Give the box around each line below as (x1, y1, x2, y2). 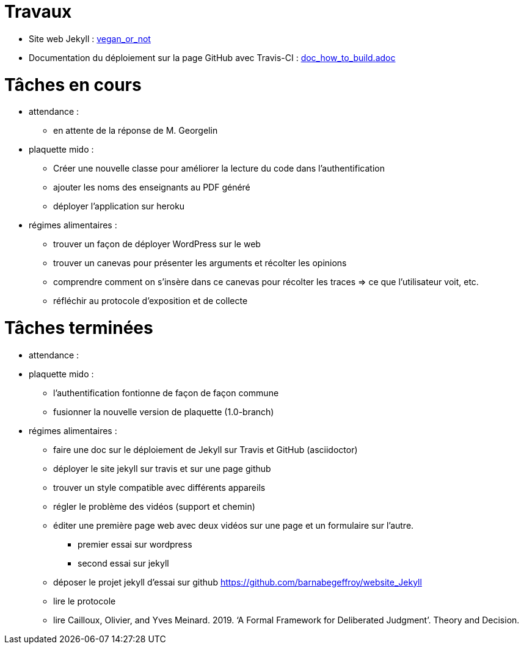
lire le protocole (53, 595, 116, 606)
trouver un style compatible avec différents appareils (53, 482, 266, 493)
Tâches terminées (4, 317, 153, 338)
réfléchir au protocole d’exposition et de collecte (53, 295, 248, 306)
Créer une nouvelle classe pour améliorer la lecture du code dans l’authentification (53, 163, 385, 174)
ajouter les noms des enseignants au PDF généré (53, 182, 250, 193)
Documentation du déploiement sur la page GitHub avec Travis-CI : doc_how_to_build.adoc (29, 52, 396, 63)
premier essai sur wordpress (78, 538, 192, 549)
